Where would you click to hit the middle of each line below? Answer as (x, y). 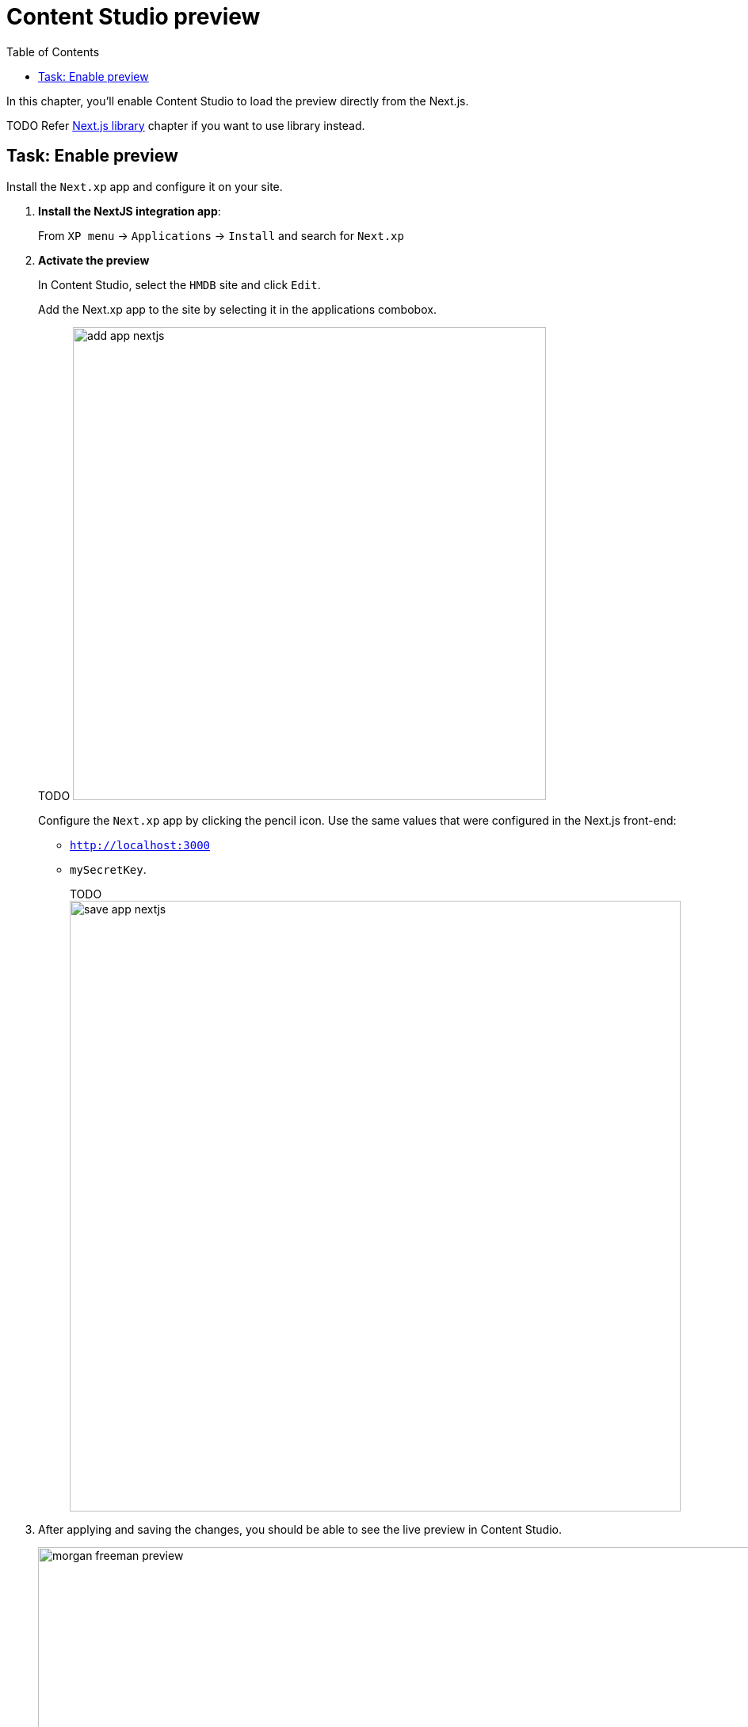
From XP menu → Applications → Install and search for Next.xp (221, 235)
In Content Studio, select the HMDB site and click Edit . (179, 284)
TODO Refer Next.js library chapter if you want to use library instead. (186, 125)
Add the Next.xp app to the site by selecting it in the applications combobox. (237, 309)
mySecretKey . (108, 869)
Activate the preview (94, 260)
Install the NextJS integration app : (130, 211)
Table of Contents (53, 51)
